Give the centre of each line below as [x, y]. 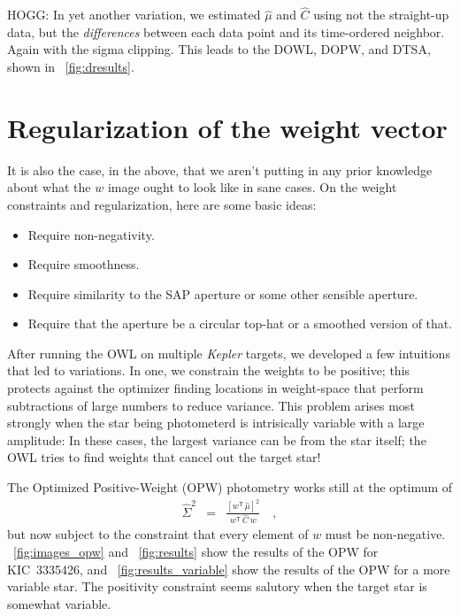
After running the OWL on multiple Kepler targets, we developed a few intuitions [229, 353]
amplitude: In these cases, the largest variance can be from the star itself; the [217, 439]
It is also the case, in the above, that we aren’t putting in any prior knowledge [220, 169]
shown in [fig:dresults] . [71, 66]
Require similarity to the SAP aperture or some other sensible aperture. [223, 293]
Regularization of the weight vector [227, 127]
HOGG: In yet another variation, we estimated [134, 15]
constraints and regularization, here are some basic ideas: [162, 204]
